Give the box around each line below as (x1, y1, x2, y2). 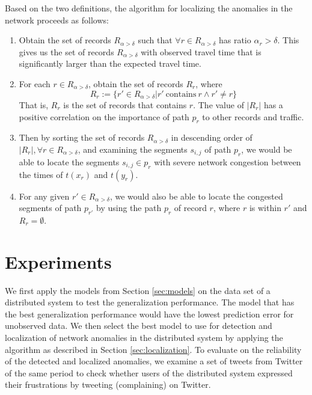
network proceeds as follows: (5, 13, 109, 26)
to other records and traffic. (202, 110, 304, 123)
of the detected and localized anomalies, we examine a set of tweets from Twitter (5, 355, 303, 367)
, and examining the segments (78, 143, 188, 155)
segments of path (19, 201, 82, 214)
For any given (19, 189, 70, 202)
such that (138, 34, 173, 46)
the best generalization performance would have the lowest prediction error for (5, 307, 294, 320)
